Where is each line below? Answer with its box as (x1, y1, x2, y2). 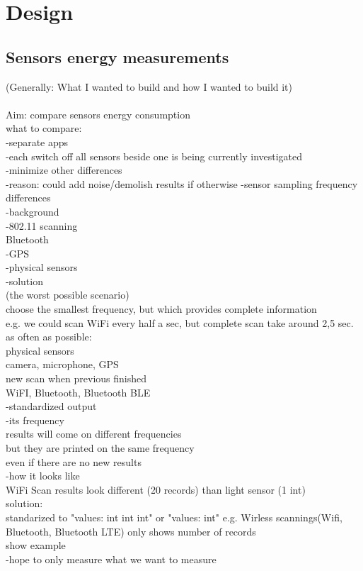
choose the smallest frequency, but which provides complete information (6, 301, 317, 316)
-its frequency (6, 412, 64, 427)
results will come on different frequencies (6, 426, 182, 441)
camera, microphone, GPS (6, 357, 119, 372)
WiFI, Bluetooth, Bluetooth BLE (6, 384, 151, 399)
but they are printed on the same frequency (6, 440, 195, 455)
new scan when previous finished (6, 371, 146, 386)
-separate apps (6, 134, 69, 149)
